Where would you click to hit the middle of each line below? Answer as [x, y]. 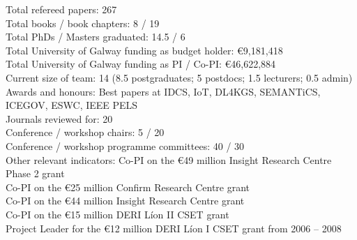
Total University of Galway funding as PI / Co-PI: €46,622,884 [141, 64]
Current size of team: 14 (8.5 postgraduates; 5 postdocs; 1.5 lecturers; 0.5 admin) [179, 77]
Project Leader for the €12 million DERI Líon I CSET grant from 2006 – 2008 [174, 228]
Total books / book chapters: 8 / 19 [83, 23]
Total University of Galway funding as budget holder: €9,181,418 [144, 50]
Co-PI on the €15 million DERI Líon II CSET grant [117, 214]
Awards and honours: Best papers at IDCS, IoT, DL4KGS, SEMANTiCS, [163, 91]
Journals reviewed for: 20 [59, 118]
